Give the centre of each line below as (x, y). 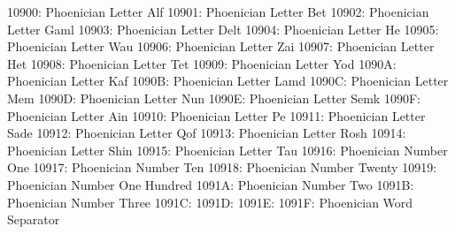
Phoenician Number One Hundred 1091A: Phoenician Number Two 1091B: (211, 184)
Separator (34, 219)
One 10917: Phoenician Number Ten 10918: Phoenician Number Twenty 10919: (222, 167)
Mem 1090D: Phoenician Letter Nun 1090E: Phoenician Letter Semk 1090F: (214, 98)
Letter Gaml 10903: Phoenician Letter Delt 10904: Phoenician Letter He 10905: (223, 29)
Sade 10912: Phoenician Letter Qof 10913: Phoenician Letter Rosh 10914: (207, 133)
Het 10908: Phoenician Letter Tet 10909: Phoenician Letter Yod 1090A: (202, 63)
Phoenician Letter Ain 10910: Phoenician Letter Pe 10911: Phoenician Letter (216, 115)
